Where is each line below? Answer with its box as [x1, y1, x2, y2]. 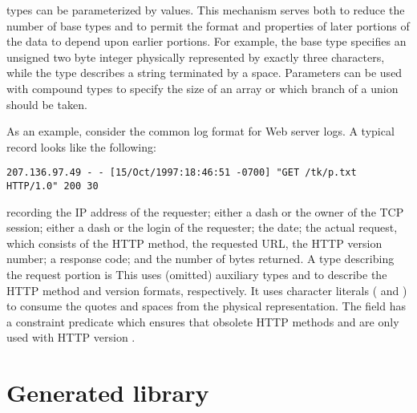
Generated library [6, 376, 209, 409]
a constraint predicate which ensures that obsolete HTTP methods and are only [6, 313, 399, 330]
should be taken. [6, 95, 87, 112]
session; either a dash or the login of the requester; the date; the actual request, [6, 219, 398, 236]
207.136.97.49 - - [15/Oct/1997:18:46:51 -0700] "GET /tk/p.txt [6, 167, 357, 179]
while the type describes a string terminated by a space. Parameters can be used [6, 64, 403, 81]
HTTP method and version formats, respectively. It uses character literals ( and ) [6, 281, 407, 298]
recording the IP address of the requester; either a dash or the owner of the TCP [6, 203, 404, 220]
